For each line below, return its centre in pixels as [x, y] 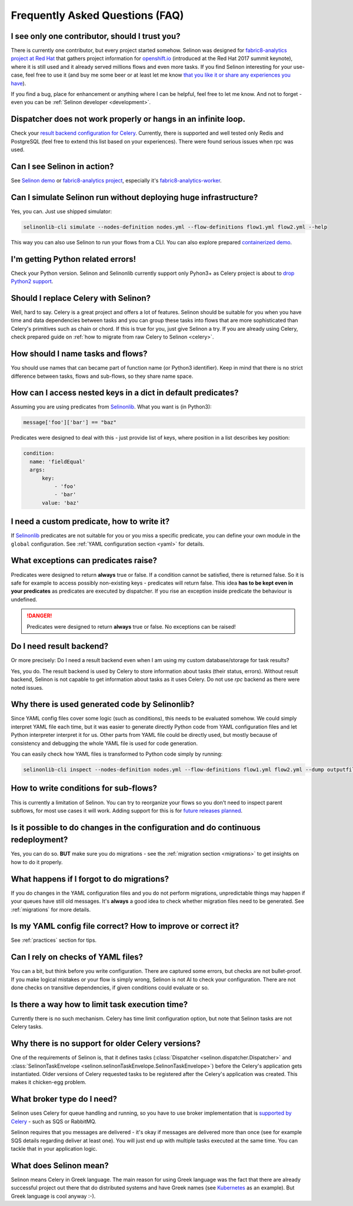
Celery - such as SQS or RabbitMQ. [54, 1121]
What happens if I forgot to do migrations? [90, 879]
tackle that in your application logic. [54, 1148]
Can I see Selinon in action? [62, 166]
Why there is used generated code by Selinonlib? [103, 704]
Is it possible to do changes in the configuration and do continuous [136, 827]
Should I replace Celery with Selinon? [81, 298]
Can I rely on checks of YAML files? [77, 957]
